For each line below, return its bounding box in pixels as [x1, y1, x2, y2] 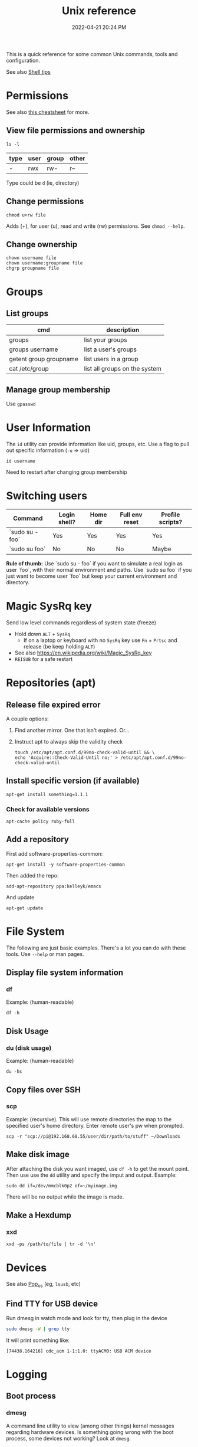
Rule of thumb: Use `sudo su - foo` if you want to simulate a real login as [6, 560, 183, 567]
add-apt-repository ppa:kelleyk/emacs [6, 883, 101, 889]
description [105, 326, 140, 334]
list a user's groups [84, 345, 137, 353]
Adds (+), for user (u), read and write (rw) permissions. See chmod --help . [6, 222, 185, 230]
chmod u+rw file [6, 212, 46, 218]
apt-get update [6, 905, 44, 911]
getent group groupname [9, 355, 78, 364]
